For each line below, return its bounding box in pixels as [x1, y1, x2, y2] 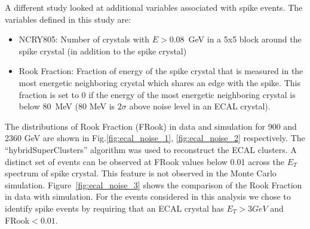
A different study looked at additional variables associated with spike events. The [5, 1, 303, 13]
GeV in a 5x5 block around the [188, 33, 302, 45]
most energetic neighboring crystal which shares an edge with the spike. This [19, 76, 300, 88]
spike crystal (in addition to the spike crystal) [19, 44, 187, 57]
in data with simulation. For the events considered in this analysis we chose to [5, 190, 291, 203]
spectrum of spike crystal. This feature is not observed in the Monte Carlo [5, 167, 277, 179]
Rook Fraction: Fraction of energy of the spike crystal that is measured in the [19, 65, 303, 77]
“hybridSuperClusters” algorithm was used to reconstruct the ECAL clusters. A [5, 143, 297, 155]
